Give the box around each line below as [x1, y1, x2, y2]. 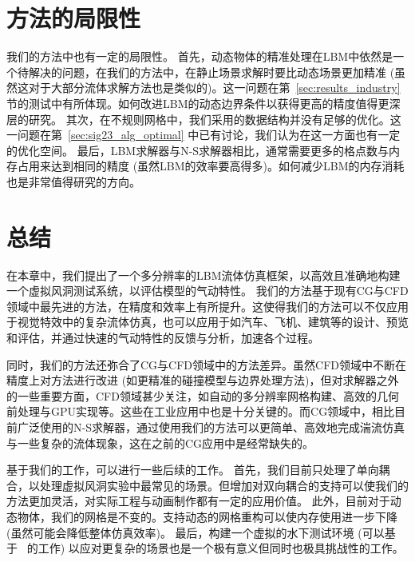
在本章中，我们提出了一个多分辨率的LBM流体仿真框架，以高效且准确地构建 [6, 266, 401, 283]
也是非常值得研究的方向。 [6, 173, 140, 189]
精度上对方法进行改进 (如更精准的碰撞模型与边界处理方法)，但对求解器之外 [6, 372, 399, 389]
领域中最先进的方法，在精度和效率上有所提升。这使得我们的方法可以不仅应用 [6, 297, 409, 314]
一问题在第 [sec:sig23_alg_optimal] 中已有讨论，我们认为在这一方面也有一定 [6, 126, 401, 143]
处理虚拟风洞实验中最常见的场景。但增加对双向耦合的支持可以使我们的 [39, 476, 409, 493]
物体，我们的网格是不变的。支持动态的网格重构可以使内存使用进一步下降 [17, 508, 397, 524]
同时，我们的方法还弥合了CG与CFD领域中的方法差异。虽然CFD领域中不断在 [6, 356, 406, 373]
